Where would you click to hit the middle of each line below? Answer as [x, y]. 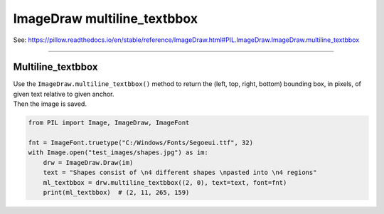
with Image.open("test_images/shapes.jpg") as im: [118, 153]
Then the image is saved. [50, 104]
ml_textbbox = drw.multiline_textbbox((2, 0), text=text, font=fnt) [165, 182]
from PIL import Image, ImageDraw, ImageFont [109, 123]
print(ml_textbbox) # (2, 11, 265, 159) [116, 192]
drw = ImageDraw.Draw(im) [88, 162]
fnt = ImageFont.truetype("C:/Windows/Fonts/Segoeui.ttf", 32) [141, 143]
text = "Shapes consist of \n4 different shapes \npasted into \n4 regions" [180, 173]
